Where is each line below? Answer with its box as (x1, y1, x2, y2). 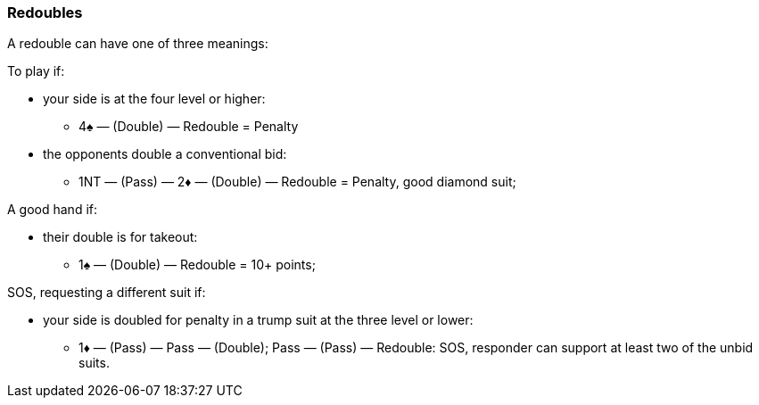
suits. (78, 355, 110, 371)
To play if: (7, 63, 65, 79)
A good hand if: (7, 202, 98, 218)
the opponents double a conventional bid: (43, 146, 287, 162)
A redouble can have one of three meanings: (7, 36, 268, 52)
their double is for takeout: (43, 229, 198, 245)
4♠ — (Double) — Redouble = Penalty (78, 119, 299, 135)
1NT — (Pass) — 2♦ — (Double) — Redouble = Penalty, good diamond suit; (78, 174, 516, 190)
